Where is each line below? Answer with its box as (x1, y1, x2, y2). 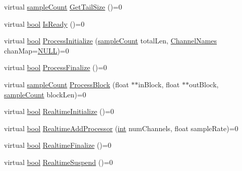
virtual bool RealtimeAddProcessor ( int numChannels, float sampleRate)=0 (4, 123, 238, 133)
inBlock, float (138, 79, 180, 89)
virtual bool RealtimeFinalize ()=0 (4, 140, 111, 150)
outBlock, (189, 79, 219, 89)
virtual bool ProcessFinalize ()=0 (4, 62, 107, 73)
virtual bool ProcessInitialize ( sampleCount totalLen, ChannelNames (4, 35, 217, 46)
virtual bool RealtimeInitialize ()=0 (4, 106, 114, 117)
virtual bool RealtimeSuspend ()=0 (4, 156, 113, 167)
